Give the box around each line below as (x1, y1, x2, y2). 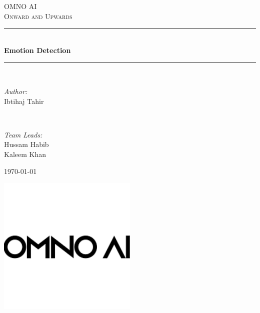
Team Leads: (4, 129, 42, 139)
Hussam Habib (4, 139, 49, 149)
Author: (4, 85, 27, 96)
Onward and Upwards (4, 10, 72, 21)
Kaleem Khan (4, 148, 46, 159)
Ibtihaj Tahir (4, 95, 44, 106)
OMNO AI (4, 1, 37, 11)
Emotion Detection (4, 44, 71, 55)
